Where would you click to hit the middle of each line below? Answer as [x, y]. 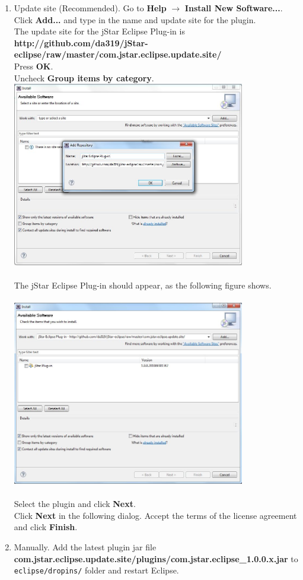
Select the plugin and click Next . [75, 504]
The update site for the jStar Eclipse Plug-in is [99, 31]
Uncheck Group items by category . [84, 77]
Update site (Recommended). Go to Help [90, 8]
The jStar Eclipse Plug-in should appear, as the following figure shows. [143, 285]
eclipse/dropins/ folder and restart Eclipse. [96, 570]
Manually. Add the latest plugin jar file [85, 547]
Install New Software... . [234, 8]
